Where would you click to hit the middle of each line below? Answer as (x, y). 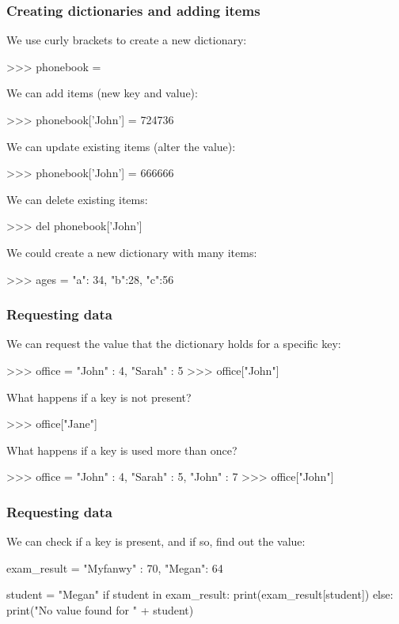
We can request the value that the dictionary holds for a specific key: (174, 344)
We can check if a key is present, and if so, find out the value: (156, 541)
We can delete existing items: (77, 199)
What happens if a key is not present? (99, 397)
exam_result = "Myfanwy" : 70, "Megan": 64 (115, 567)
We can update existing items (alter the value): (121, 146)
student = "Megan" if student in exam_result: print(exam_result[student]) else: (200, 594)
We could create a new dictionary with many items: (132, 252)
